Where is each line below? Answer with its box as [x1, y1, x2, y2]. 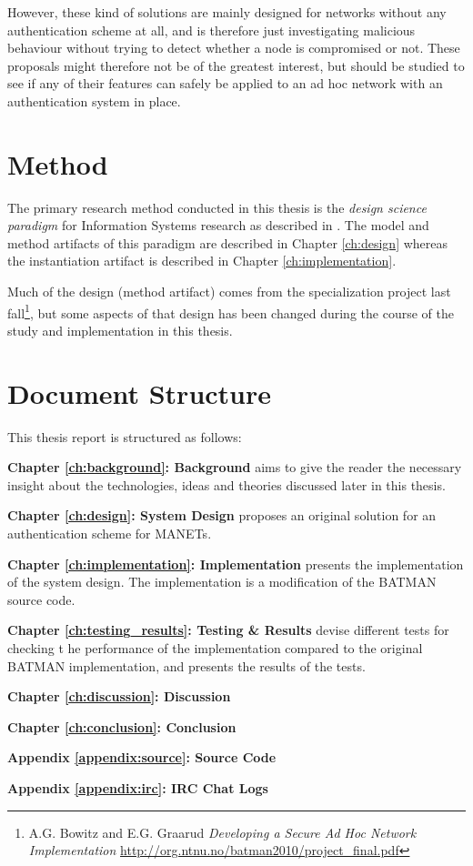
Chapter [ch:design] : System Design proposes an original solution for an [7, 506, 437, 525]
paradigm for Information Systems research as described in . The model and [7, 216, 429, 235]
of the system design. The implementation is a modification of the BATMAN [7, 572, 437, 591]
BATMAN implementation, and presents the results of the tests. [7, 656, 366, 675]
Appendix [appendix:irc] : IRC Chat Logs [7, 778, 268, 797]
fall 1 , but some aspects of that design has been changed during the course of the [7, 300, 454, 322]
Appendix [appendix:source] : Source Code [7, 748, 277, 767]
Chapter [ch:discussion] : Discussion [7, 687, 231, 706]
